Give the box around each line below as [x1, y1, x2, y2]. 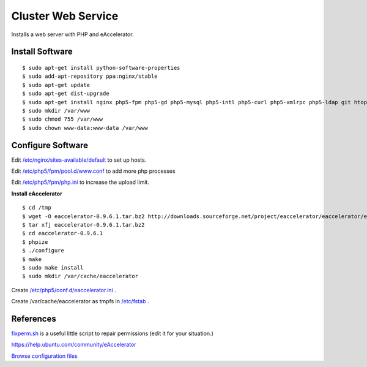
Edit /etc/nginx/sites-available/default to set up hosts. [11, 156, 147, 164]
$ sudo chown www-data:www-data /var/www [22, 124, 148, 131]
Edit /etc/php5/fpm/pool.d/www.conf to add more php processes [11, 167, 176, 175]
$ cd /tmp [22, 204, 51, 211]
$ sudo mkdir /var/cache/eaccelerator [22, 273, 139, 280]
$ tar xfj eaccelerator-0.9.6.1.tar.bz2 [22, 221, 145, 228]
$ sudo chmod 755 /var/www [22, 116, 103, 123]
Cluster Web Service [11, 9, 119, 23]
